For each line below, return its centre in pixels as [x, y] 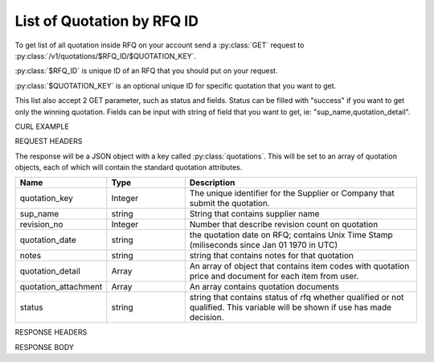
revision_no [41, 224]
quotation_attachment [61, 287]
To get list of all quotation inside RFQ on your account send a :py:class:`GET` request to [160, 45]
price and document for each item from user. [274, 276]
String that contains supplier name [254, 214]
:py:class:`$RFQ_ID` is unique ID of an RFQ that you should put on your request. [146, 71]
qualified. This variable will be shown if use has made [291, 307]
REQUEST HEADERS [49, 142]
